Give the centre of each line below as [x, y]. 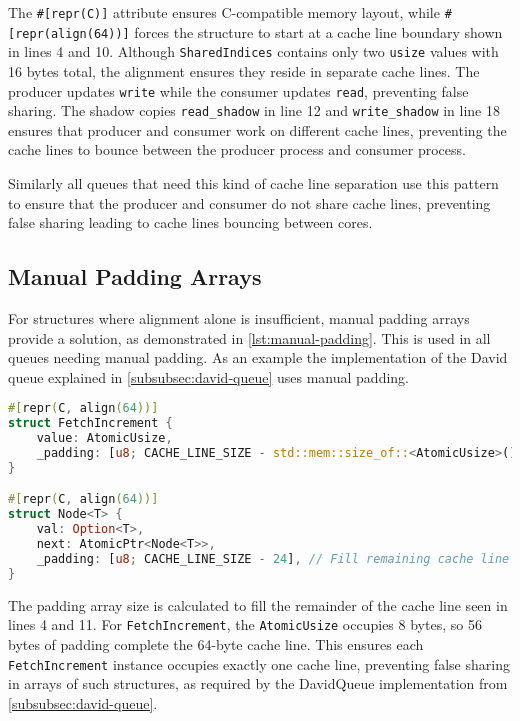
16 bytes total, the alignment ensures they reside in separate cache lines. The [244, 70]
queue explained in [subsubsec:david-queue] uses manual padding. [208, 376]
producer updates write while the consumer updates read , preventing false [238, 90]
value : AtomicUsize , [104, 438]
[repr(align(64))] [69, 33]
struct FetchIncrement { [90, 423]
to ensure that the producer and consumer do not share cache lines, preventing [249, 202]
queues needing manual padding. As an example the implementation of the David [258, 357]
